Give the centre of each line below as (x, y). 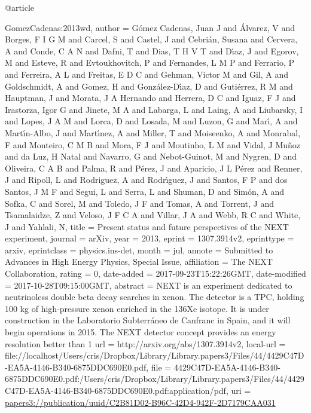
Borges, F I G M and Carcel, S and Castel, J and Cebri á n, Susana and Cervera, (151, 39)
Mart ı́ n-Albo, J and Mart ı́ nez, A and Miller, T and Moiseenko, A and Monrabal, (153, 132)
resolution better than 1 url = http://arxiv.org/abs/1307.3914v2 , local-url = (145, 343)
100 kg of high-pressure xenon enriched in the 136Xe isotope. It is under (137, 308)
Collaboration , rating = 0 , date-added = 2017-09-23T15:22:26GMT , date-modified (155, 273)
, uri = (238, 390)
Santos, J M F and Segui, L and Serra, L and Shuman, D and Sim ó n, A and (145, 191)
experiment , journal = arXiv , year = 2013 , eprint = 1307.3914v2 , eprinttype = (150, 238)
